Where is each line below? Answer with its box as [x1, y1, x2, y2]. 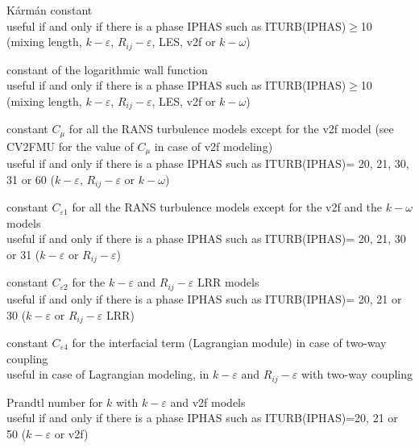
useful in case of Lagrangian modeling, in [6, 366, 209, 383]
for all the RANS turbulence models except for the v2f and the [72, 199, 383, 216]
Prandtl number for [6, 393, 103, 410]
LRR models [197, 274, 259, 291]
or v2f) [54, 425, 89, 442]
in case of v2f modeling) [154, 137, 273, 154]
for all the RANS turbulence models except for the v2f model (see [68, 120, 394, 137]
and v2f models [170, 393, 246, 410]
